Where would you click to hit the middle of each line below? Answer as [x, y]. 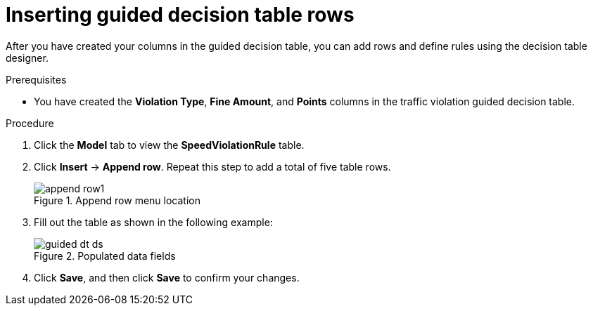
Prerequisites [36, 79]
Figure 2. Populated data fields [105, 256]
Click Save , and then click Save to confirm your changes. [167, 277]
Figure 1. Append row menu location [117, 200]
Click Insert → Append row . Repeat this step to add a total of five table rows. [212, 166]
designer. [27, 58]
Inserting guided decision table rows [180, 15]
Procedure [30, 123]
